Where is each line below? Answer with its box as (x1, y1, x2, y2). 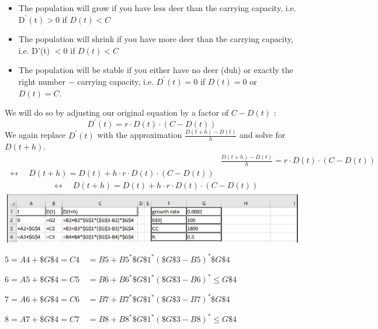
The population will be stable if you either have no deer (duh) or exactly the (18, 64, 293, 76)
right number (18, 75, 66, 87)
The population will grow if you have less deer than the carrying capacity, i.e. (18, 2, 296, 13)
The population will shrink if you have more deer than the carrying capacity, (18, 33, 293, 45)
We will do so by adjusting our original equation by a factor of (5, 106, 228, 119)
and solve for (239, 129, 286, 141)
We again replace (5, 129, 66, 141)
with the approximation (97, 129, 182, 141)
